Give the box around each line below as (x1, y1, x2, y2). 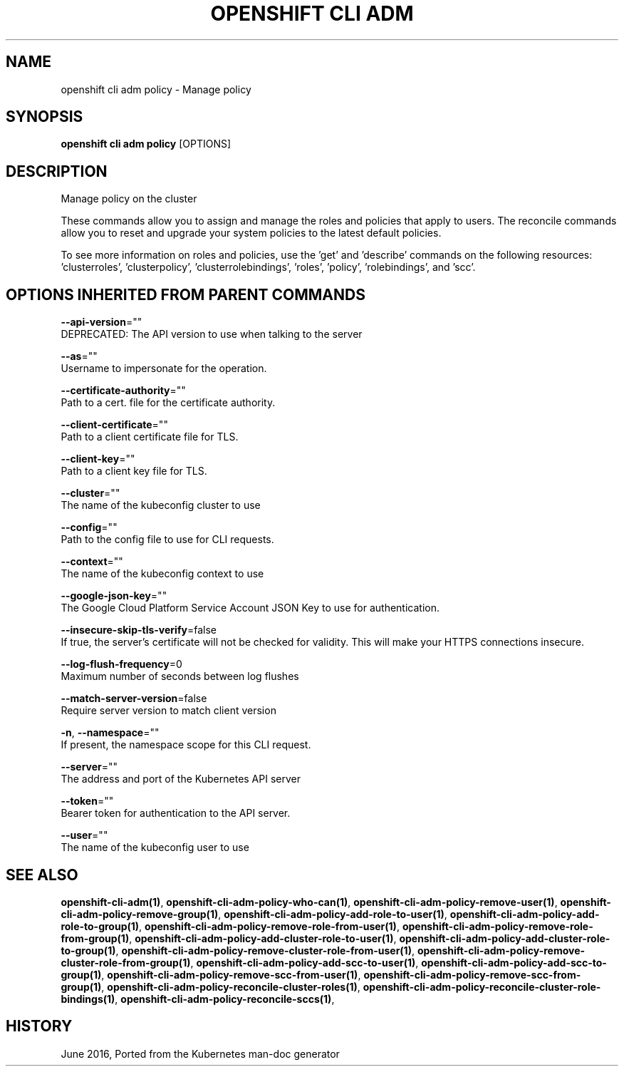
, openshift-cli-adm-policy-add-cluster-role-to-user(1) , (129, 932, 397, 944)
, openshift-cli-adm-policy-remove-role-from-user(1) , (139, 919, 400, 932)
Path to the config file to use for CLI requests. (61, 533, 274, 546)
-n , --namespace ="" (61, 726, 160, 739)
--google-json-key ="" (61, 589, 167, 602)
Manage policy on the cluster (61, 192, 197, 205)
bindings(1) (61, 992, 115, 1005)
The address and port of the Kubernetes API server (61, 773, 301, 785)
